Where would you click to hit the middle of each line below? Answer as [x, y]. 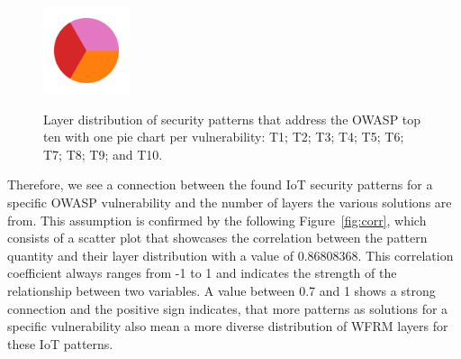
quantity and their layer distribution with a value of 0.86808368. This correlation [230, 255]
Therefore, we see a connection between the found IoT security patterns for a [220, 184]
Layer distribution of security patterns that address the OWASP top [232, 119]
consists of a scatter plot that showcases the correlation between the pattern [217, 238]
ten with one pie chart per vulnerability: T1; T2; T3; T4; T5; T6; [224, 137]
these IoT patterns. [60, 343]
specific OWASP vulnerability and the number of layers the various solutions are [230, 202]
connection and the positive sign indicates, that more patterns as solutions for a [228, 308]
